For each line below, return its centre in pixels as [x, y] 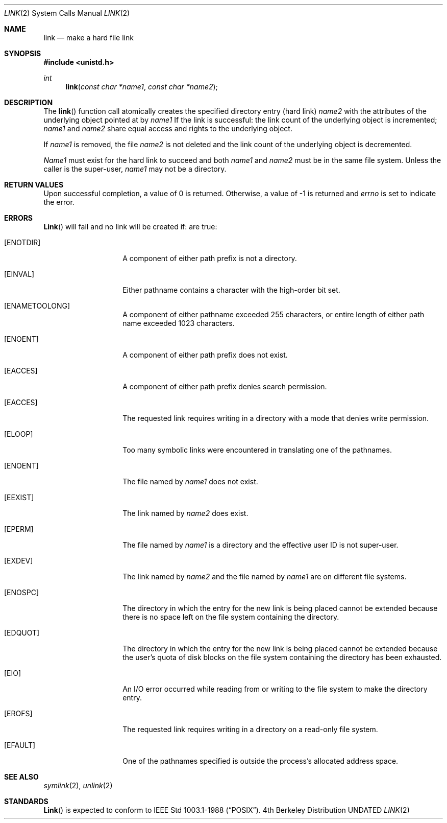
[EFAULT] [20, 745]
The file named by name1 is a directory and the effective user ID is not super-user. [260, 545]
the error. [59, 202]
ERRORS [19, 218]
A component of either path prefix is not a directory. [210, 258]
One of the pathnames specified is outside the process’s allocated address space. [260, 761]
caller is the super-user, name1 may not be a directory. [135, 169]
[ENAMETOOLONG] [37, 306]
